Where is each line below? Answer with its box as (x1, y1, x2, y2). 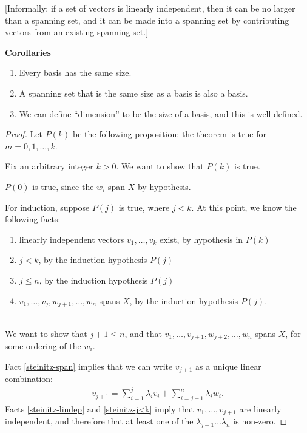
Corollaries (5, 46, 51, 58)
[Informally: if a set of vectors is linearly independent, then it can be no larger (5, 2, 295, 14)
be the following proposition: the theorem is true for (73, 128, 266, 140)
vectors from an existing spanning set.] (5, 26, 149, 38)
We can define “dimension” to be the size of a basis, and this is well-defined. (19, 107, 303, 120)
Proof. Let (5, 128, 42, 140)
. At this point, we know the (191, 200, 297, 213)
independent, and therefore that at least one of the (5, 415, 194, 428)
